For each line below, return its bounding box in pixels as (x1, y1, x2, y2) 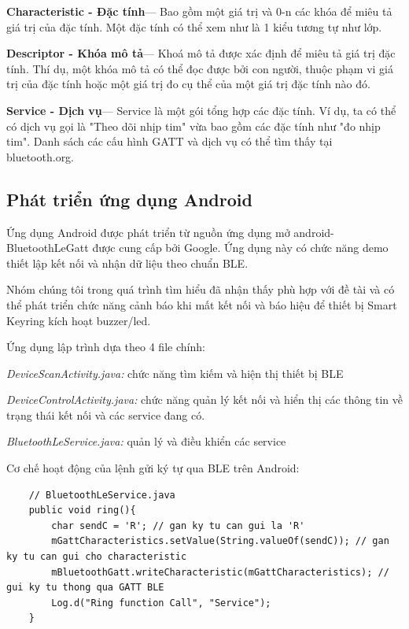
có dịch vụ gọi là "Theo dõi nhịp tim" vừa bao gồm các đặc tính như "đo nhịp (6, 117, 381, 134)
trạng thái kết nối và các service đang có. (6, 406, 205, 423)
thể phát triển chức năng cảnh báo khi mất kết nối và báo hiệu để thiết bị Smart (6, 296, 397, 313)
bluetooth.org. (6, 148, 75, 165)
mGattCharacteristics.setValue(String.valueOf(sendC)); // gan (51, 535, 389, 547)
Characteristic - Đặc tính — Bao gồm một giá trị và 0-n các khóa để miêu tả (6, 3, 392, 19)
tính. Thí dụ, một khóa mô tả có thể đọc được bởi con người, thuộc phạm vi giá (6, 60, 393, 76)
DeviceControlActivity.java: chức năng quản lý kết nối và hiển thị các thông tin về (6, 391, 403, 408)
